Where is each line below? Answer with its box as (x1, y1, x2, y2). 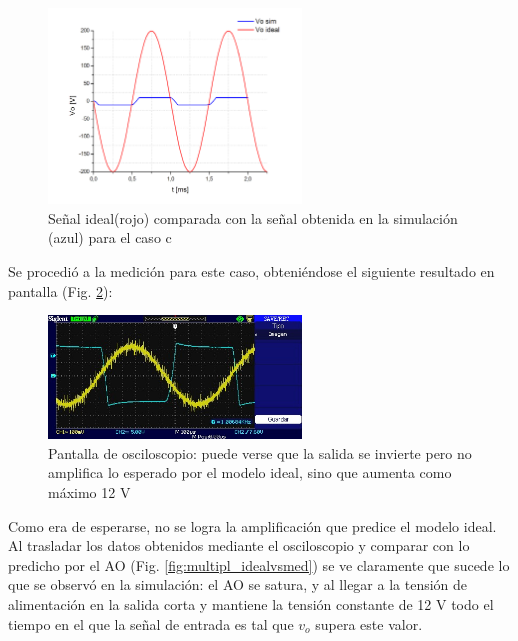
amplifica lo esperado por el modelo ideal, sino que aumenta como (48, 462, 452, 483)
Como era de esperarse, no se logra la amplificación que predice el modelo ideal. (8, 515, 497, 536)
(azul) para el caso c (48, 227, 172, 248)
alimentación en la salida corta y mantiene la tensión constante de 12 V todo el (8, 593, 494, 614)
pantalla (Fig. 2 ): (8, 280, 113, 301)
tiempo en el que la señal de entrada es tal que (8, 613, 294, 634)
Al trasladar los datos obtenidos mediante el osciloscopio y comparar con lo (8, 535, 470, 556)
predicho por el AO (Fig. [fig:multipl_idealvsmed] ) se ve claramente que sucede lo (8, 554, 510, 575)
